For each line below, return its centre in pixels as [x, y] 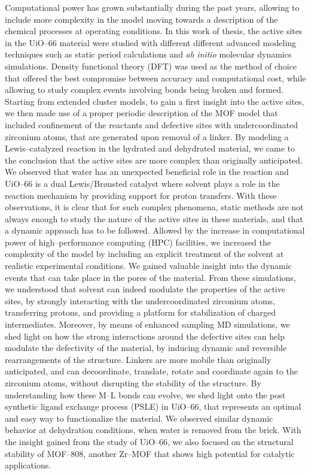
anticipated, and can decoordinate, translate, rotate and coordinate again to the [151, 371]
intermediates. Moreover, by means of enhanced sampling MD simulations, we [147, 324]
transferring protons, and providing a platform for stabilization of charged [140, 312]
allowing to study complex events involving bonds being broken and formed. [144, 90]
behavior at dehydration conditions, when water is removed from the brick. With [153, 430]
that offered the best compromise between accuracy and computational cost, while [155, 78]
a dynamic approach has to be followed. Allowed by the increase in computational [155, 230]
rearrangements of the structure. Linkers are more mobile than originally [138, 359]
